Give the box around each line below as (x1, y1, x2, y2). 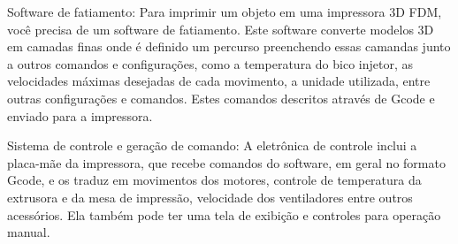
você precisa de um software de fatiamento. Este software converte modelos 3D (7, 19, 434, 38)
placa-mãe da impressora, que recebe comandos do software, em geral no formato (7, 153, 446, 172)
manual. (7, 223, 50, 241)
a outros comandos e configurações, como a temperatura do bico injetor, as (7, 54, 413, 72)
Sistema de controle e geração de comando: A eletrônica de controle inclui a (7, 136, 417, 155)
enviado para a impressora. (7, 106, 153, 125)
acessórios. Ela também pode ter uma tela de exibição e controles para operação (7, 205, 441, 224)
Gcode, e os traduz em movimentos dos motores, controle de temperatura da (7, 171, 422, 189)
